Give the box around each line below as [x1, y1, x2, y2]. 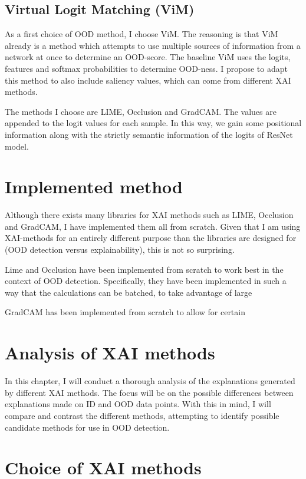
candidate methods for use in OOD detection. [5, 421, 170, 433]
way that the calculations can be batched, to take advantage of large [5, 286, 252, 298]
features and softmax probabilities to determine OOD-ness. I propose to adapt [5, 62, 288, 74]
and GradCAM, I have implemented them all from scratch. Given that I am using [5, 220, 301, 232]
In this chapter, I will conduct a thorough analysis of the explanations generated [5, 375, 295, 387]
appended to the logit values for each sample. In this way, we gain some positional [5, 117, 302, 129]
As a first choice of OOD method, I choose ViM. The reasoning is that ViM [5, 28, 278, 40]
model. [5, 140, 29, 152]
